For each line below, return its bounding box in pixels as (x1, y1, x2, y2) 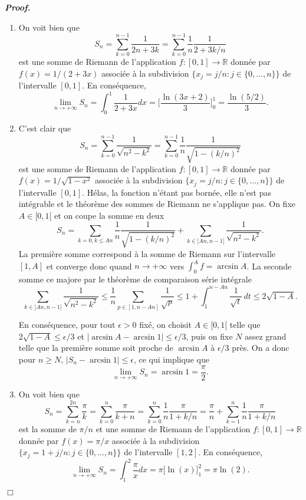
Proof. (5, 1, 31, 13)
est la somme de (18, 423, 77, 435)
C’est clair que (18, 122, 71, 134)
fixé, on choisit (139, 318, 192, 331)
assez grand (245, 330, 287, 342)
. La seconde (246, 259, 292, 271)
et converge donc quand (46, 259, 132, 271)
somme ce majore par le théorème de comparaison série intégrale (18, 272, 252, 285)
